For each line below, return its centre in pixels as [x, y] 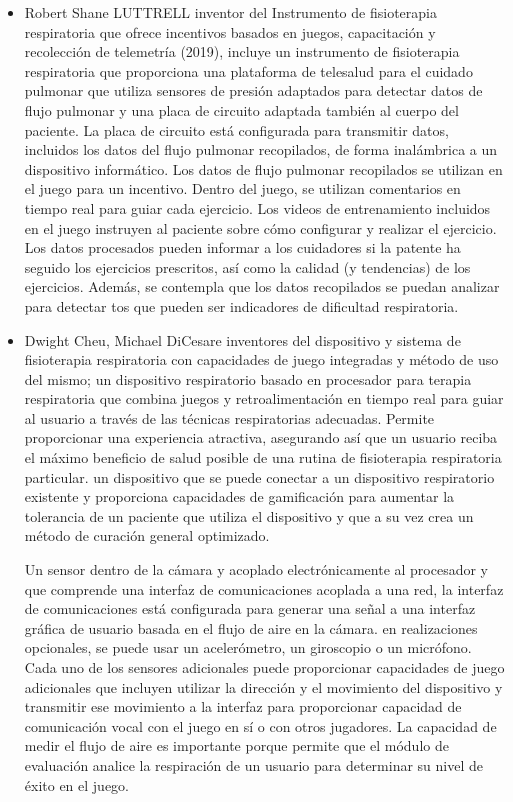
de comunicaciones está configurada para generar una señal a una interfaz [250, 608]
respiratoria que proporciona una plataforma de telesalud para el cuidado [248, 70]
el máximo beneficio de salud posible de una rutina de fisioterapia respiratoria [263, 457]
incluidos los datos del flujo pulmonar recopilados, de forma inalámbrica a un [261, 149]
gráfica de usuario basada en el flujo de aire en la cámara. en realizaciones [251, 627]
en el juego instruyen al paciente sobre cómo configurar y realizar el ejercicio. [260, 227]
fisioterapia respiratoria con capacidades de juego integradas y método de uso [261, 359]
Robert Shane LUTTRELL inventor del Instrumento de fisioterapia [230, 12]
